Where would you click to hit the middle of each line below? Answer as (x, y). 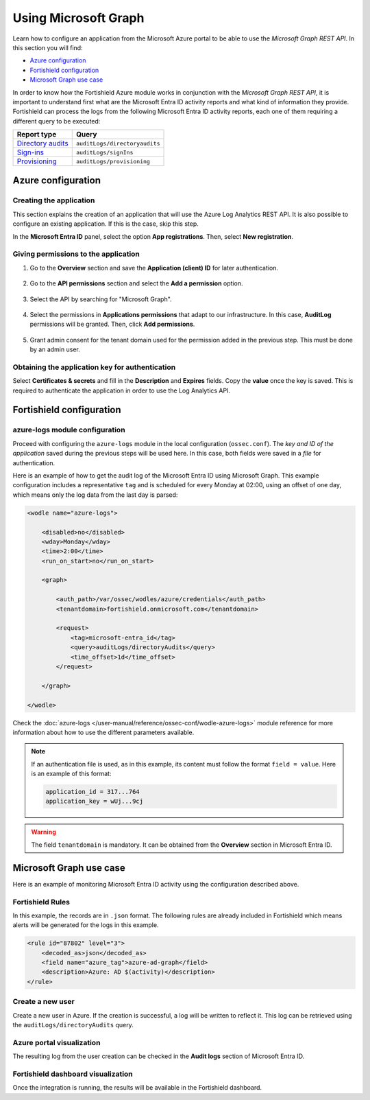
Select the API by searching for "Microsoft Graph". (101, 299)
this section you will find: (48, 47)
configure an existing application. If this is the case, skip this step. (106, 224)
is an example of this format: (71, 774)
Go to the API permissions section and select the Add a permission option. (136, 283)
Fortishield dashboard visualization (73, 1074)
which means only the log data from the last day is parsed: (95, 495)
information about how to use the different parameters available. (103, 732)
